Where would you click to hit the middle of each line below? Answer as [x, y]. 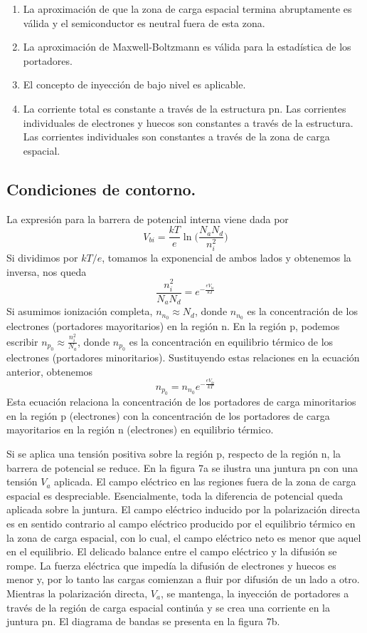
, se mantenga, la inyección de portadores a [255, 593]
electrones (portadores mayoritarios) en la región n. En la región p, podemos [173, 326]
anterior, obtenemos [50, 371]
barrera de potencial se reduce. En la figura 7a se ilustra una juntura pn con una [182, 467]
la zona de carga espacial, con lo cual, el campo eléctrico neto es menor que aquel [184, 537]
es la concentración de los [302, 311]
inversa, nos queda [47, 271]
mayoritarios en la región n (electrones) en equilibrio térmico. [140, 429]
